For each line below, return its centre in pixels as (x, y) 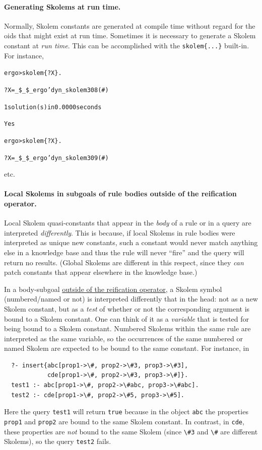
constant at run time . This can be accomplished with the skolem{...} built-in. (127, 45)
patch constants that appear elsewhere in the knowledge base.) (101, 272)
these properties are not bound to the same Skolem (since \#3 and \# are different (131, 431)
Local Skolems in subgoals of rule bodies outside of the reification (120, 194)
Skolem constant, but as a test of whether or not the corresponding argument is (127, 308)
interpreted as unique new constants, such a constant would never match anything (131, 242)
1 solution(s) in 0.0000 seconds (53, 107)
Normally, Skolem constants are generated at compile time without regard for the (130, 25)
